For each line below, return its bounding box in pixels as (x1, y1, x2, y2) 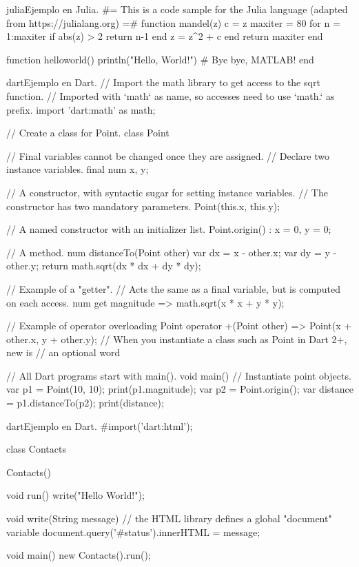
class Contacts (6, 442, 66, 456)
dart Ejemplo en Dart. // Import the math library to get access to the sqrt (6, 75, 320, 90)
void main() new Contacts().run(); (6, 548, 151, 562)
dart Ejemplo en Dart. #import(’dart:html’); (6, 418, 193, 433)
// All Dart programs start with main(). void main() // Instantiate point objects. (6, 368, 351, 382)
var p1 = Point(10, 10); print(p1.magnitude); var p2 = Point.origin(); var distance (6, 382, 353, 396)
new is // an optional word (6, 345, 121, 360)
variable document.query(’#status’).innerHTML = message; (6, 524, 260, 539)
